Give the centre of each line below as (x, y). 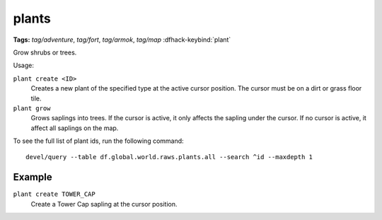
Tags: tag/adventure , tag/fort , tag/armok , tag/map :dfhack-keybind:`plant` (122, 40)
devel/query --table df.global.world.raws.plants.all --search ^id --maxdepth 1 (169, 157)
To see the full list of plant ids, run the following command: (98, 141)
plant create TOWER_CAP (54, 194)
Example (33, 177)
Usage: (24, 65)
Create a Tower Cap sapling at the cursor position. (104, 204)
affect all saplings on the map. (75, 128)
